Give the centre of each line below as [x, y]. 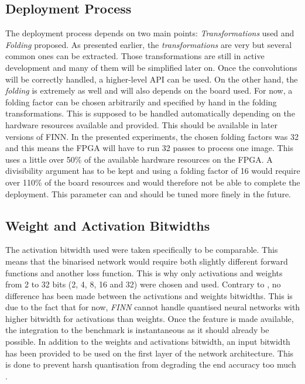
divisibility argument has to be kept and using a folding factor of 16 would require [153, 171]
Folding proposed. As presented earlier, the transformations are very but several [149, 44]
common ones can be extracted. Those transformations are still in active [135, 56]
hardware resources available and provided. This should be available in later [141, 124]
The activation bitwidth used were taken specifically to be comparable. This [142, 250]
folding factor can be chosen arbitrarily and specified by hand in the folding [141, 102]
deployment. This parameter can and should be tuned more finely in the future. [148, 193]
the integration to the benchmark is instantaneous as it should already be [137, 330]
